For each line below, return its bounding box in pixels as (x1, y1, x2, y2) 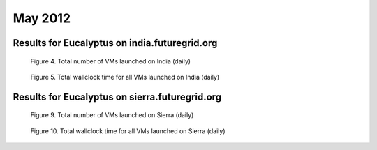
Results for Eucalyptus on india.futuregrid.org (13, 37, 218, 49)
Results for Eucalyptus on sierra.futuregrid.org (13, 91, 222, 103)
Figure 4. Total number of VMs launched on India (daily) (30, 57, 191, 66)
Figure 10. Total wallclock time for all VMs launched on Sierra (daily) (30, 126, 226, 135)
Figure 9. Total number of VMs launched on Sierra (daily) (30, 111, 194, 119)
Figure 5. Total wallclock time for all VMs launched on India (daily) (30, 73, 220, 81)
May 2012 (13, 10, 71, 26)
